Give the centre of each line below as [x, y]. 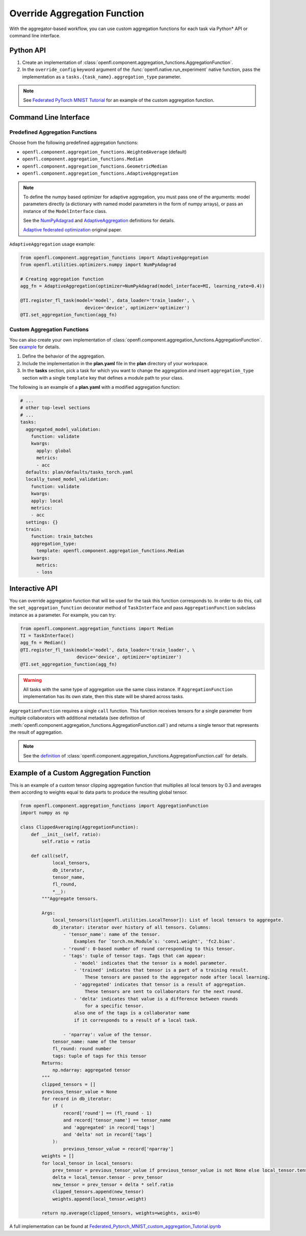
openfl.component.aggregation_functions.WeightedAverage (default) [105, 152]
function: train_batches [62, 537]
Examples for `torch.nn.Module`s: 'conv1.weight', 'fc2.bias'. [155, 942]
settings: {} [42, 522]
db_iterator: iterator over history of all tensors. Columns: [132, 927]
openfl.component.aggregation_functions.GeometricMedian [95, 166]
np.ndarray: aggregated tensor [92, 1070]
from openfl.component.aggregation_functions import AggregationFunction [114, 806]
